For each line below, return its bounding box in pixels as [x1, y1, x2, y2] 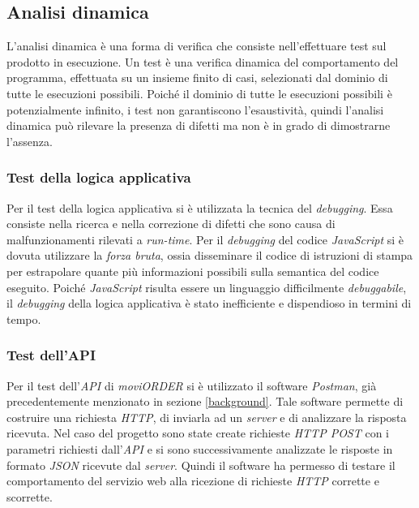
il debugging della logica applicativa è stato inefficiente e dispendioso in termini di [6, 295, 412, 312]
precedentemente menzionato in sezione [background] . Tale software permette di [6, 393, 404, 410]
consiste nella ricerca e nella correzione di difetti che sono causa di [6, 215, 336, 232]
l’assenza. [6, 132, 53, 149]
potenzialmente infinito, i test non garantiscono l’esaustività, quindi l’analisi [6, 101, 384, 118]
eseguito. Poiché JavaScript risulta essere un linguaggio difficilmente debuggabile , [6, 278, 407, 295]
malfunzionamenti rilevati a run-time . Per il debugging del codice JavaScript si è [6, 230, 404, 248]
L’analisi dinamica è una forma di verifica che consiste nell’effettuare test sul [6, 37, 387, 54]
